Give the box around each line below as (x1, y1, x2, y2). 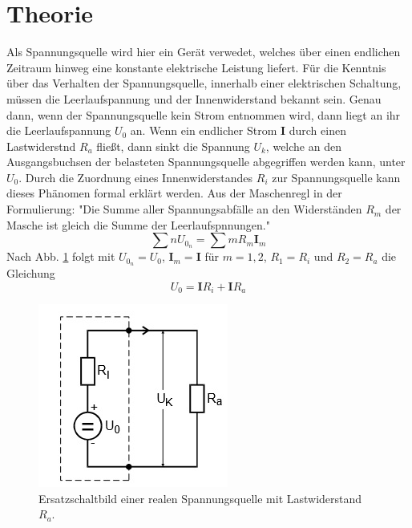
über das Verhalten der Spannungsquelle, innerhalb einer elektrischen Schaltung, (6, 75, 402, 91)
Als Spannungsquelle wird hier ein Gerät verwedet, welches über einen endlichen (6, 43, 401, 60)
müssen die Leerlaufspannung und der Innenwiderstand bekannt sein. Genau (6, 90, 382, 107)
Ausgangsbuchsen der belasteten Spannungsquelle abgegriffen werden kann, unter (6, 153, 406, 170)
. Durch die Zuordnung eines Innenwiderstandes (18, 169, 253, 185)
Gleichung (6, 265, 55, 282)
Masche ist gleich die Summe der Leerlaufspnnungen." (6, 216, 270, 233)
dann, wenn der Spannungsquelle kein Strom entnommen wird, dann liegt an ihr (6, 106, 401, 123)
